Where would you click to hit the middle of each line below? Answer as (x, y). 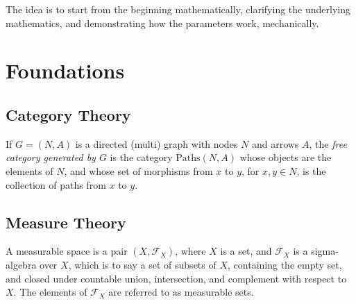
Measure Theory (66, 222)
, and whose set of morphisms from (138, 170)
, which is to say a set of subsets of (142, 264)
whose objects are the (286, 157)
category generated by (51, 157)
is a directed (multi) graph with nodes (156, 143)
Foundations (65, 70)
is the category (141, 157)
